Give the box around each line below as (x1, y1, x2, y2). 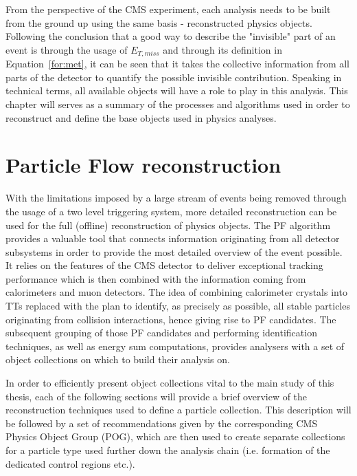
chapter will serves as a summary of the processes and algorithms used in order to (5, 97, 350, 111)
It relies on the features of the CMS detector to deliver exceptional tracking (5, 258, 323, 272)
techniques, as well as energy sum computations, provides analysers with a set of (5, 338, 345, 353)
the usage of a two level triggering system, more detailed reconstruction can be (5, 204, 337, 218)
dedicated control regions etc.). (5, 456, 135, 470)
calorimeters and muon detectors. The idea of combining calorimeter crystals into (5, 285, 347, 299)
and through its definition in (163, 42, 282, 56)
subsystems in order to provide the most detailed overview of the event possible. (5, 244, 343, 259)
